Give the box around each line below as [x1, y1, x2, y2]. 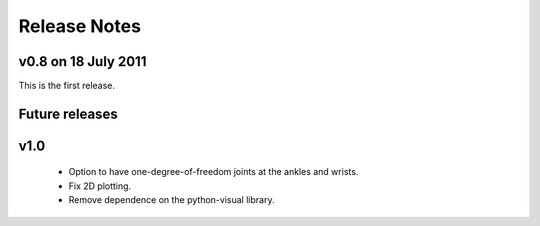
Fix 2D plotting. [68, 180, 132, 192]
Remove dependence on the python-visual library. [68, 194, 275, 206]
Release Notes [18, 15, 142, 37]
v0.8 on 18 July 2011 [18, 53, 147, 70]
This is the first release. [18, 80, 115, 92]
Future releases [18, 105, 119, 122]
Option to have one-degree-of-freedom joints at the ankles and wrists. [68, 166, 359, 178]
